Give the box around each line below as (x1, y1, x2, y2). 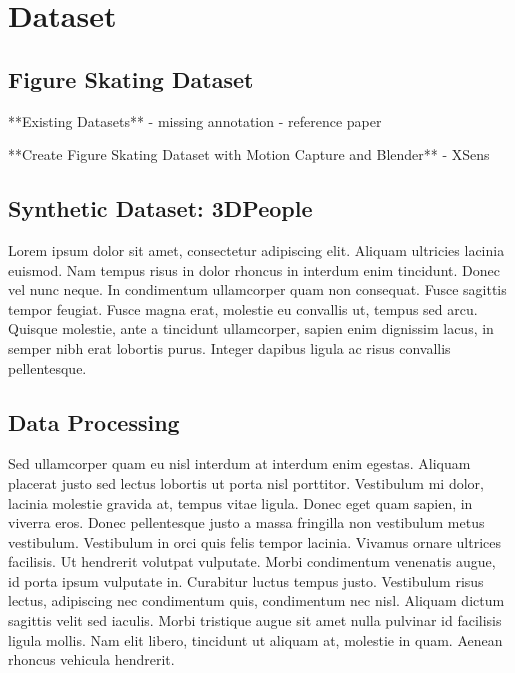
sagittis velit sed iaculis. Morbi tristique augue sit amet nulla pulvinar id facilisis (8, 610, 502, 631)
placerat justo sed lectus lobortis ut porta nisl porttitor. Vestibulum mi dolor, (8, 472, 484, 493)
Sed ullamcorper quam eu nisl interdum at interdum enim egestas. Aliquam (8, 453, 471, 474)
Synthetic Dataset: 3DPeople (8, 193, 313, 224)
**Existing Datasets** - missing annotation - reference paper (8, 110, 382, 131)
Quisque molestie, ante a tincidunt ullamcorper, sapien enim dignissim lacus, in (8, 318, 494, 339)
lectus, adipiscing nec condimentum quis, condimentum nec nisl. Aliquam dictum (8, 590, 505, 611)
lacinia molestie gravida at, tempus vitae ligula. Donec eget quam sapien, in (8, 492, 473, 513)
